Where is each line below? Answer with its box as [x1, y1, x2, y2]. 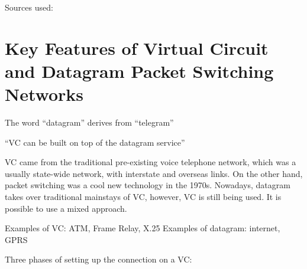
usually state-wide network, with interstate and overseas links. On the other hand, [5, 167, 303, 179]
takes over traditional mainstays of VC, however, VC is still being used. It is [5, 191, 282, 203]
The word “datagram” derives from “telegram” [5, 116, 174, 129]
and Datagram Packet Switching [5, 58, 274, 83]
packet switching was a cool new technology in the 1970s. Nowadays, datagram [5, 179, 290, 191]
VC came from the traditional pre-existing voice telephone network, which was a [5, 156, 296, 168]
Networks [5, 82, 84, 106]
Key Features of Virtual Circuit [5, 35, 269, 60]
